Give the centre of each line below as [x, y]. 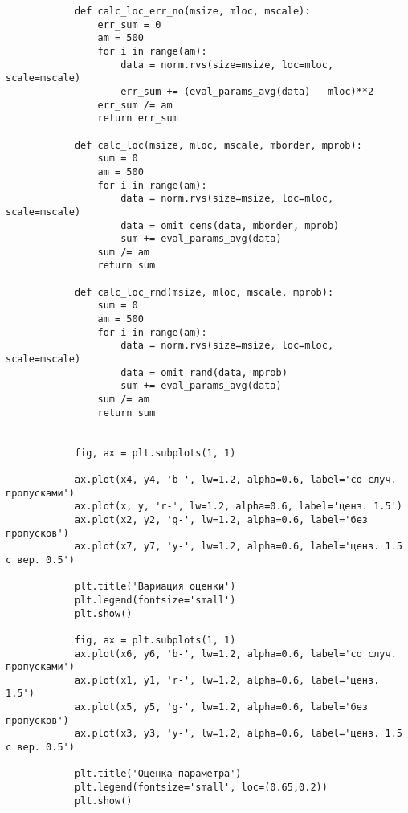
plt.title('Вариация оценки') [155, 587]
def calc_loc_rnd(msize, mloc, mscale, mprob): [204, 292]
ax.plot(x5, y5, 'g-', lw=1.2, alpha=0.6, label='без [221, 707]
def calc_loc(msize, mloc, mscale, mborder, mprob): [218, 145]
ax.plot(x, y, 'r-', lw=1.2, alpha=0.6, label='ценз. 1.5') [238, 507]
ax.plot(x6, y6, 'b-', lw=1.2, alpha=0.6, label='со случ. [235, 654]
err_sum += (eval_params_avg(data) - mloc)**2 [247, 91]
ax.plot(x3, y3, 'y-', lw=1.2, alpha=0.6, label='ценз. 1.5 [238, 734]
